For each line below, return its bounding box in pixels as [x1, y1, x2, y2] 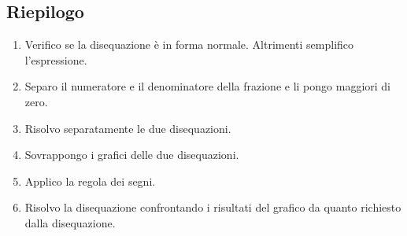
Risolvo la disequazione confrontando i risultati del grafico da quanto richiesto [24, 199, 401, 216]
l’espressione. [24, 51, 87, 68]
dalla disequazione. [24, 214, 116, 230]
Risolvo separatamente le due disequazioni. [24, 120, 231, 136]
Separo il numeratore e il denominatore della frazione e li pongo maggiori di [24, 78, 390, 94]
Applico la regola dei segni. [24, 172, 156, 189]
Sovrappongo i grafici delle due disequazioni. [24, 146, 239, 163]
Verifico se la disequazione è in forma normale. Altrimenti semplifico [24, 36, 354, 53]
